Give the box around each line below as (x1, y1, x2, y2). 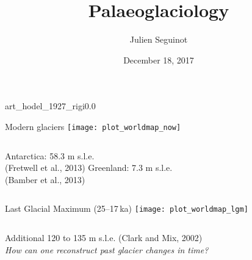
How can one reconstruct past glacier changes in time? (5, 243, 209, 256)
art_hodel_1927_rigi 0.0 (5, 99, 96, 112)
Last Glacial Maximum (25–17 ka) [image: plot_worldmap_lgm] (5, 202, 248, 215)
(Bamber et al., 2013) (5, 173, 85, 186)
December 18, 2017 (123, 53, 194, 66)
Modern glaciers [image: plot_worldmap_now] (5, 120, 181, 132)
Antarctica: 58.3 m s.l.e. (5, 149, 95, 162)
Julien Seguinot (129, 33, 188, 46)
